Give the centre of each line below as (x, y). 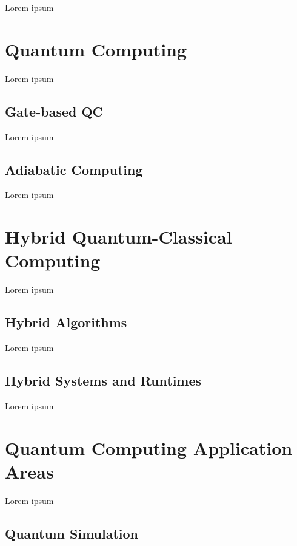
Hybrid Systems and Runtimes (103, 380)
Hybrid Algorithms (66, 322)
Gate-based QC (54, 111)
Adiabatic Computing (74, 169)
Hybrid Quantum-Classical (118, 237)
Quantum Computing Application (149, 447)
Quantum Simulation (72, 533)
